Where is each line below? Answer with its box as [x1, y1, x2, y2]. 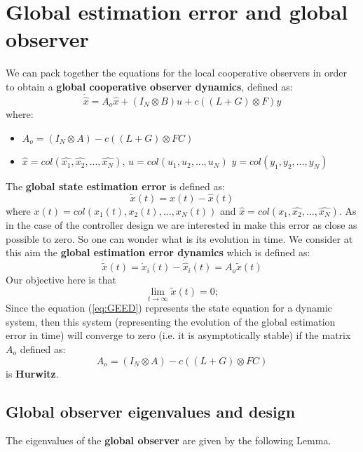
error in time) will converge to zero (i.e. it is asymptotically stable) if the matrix [6, 328, 351, 343]
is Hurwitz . [6, 366, 59, 380]
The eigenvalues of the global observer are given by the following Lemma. [6, 433, 331, 448]
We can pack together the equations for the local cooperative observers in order [6, 65, 347, 80]
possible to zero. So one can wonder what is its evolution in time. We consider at [6, 231, 353, 246]
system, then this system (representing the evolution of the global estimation [6, 314, 336, 328]
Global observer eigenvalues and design [6, 400, 296, 422]
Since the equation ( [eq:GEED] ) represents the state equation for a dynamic [6, 300, 332, 315]
